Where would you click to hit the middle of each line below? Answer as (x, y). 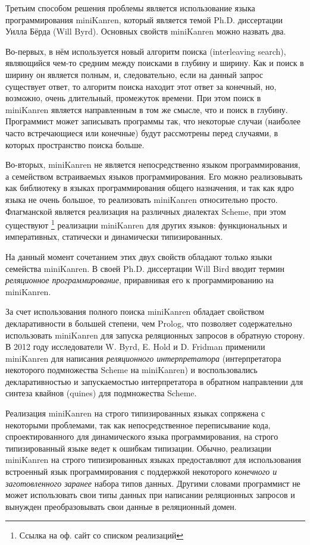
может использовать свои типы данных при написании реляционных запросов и (150, 495)
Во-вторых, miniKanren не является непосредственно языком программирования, (153, 165)
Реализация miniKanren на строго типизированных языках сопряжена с (135, 413)
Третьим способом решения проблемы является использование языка (130, 8)
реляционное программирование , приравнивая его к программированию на (140, 280)
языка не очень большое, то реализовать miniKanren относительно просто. (142, 199)
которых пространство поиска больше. (75, 144)
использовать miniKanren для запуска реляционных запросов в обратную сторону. (155, 335)
